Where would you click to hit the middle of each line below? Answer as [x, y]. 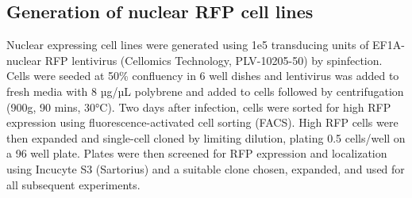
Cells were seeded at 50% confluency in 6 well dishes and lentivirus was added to [203, 76]
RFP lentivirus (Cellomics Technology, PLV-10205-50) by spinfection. [214, 60]
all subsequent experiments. [73, 184]
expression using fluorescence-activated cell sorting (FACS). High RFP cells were [202, 122]
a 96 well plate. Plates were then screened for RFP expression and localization [197, 153]
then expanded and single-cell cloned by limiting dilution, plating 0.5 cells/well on [206, 137]
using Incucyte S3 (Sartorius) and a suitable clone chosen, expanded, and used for [206, 168]
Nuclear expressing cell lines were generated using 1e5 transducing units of [188, 45]
